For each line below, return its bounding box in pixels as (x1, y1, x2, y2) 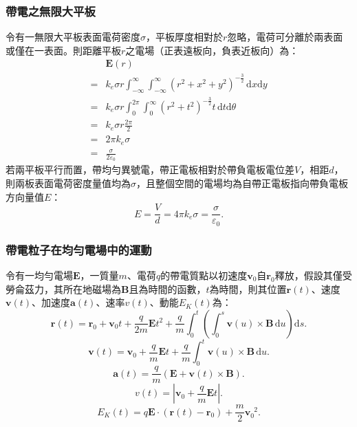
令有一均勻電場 (6, 267, 73, 282)
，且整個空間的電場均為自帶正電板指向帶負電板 (136, 176, 348, 190)
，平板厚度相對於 (146, 30, 223, 44)
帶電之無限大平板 (6, 2, 96, 19)
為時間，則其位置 (209, 281, 287, 296)
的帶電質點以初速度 (160, 267, 248, 282)
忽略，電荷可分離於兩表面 (227, 30, 343, 44)
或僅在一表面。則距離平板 (6, 43, 121, 57)
